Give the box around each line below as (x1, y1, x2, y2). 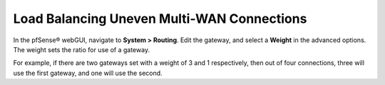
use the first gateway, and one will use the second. (13, 69, 163, 77)
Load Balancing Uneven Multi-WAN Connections (13, 11, 307, 26)
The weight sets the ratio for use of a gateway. (13, 45, 150, 54)
